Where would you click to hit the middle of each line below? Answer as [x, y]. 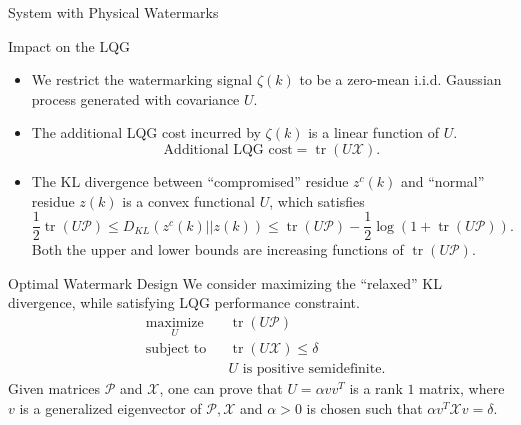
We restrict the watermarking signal [142, 79]
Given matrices [54, 388]
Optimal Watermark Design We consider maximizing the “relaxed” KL [225, 282]
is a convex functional [188, 200]
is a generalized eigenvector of [110, 407]
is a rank [376, 388]
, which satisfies [317, 200]
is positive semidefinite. [314, 369]
